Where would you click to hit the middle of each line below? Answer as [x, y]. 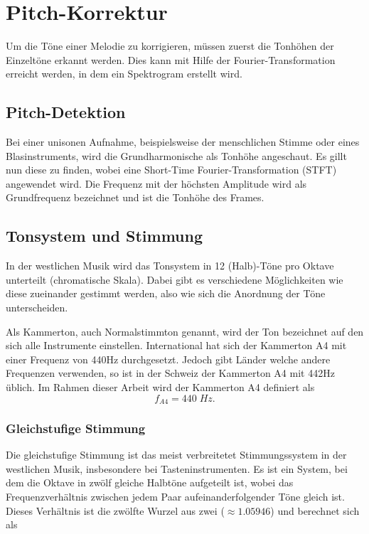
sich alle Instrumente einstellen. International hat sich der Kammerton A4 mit [176, 345]
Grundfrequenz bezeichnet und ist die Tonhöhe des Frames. [135, 197]
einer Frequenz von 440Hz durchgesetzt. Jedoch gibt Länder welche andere [168, 359]
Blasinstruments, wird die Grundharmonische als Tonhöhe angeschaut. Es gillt [176, 155]
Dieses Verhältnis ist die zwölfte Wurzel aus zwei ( [115, 510]
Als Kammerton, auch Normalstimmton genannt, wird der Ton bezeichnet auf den [185, 331]
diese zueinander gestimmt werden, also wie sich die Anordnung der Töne [166, 293]
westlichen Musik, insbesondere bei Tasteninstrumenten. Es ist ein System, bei [177, 468]
